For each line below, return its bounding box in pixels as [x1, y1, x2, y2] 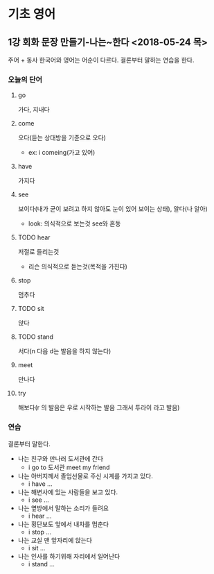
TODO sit [17, 305, 44, 313]
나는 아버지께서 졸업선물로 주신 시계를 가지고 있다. [17, 471, 153, 480]
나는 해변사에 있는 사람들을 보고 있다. [17, 487, 118, 496]
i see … [28, 496, 49, 504]
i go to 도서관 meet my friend [28, 463, 110, 471]
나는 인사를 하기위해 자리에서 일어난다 [17, 552, 121, 560]
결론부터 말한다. [8, 439, 51, 448]
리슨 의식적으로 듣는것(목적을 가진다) [28, 262, 127, 271]
